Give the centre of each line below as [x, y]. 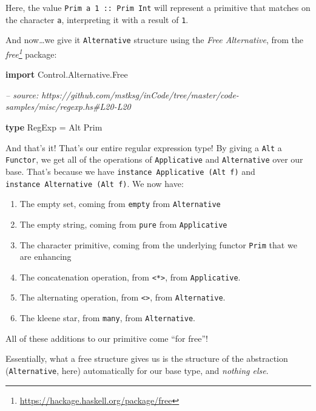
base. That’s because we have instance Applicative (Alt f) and [130, 171]
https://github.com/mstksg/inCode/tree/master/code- [140, 94]
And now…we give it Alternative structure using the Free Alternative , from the [155, 40]
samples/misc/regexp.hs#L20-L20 [68, 107]
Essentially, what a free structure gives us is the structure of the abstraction [147, 358]
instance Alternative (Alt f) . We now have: [95, 183]
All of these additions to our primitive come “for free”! [107, 338]
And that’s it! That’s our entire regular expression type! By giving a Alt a [144, 147]
